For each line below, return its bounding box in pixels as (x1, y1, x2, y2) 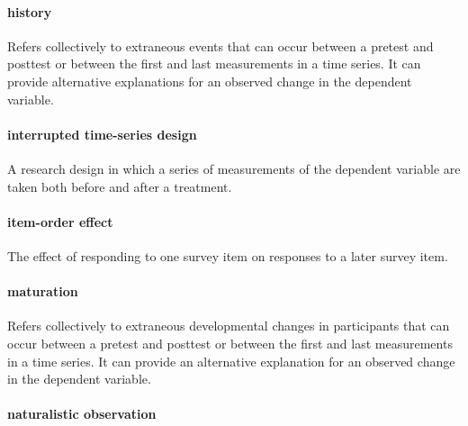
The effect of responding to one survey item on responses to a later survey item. (7, 246, 448, 265)
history (7, 2, 52, 21)
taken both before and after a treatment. (7, 177, 232, 195)
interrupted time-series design (7, 124, 197, 143)
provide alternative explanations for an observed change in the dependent (7, 71, 412, 90)
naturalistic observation (7, 404, 157, 423)
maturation (7, 282, 78, 301)
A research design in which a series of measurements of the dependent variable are (7, 159, 461, 177)
